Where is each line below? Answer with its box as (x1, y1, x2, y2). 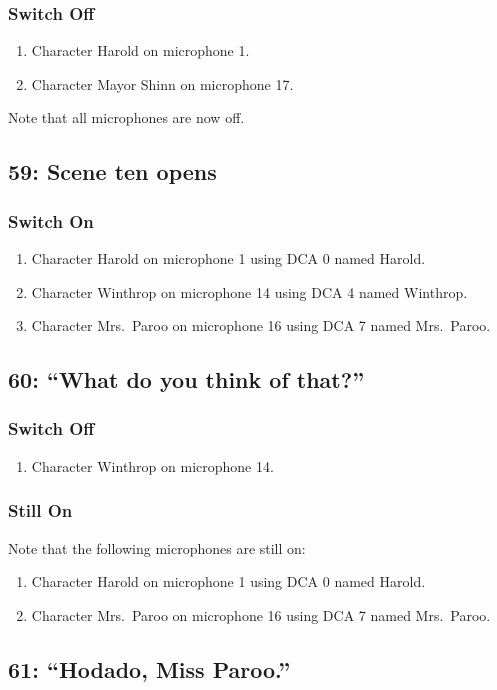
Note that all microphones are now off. (8, 107, 245, 128)
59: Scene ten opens (8, 156, 217, 187)
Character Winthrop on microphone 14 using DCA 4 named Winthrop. (31, 281, 468, 302)
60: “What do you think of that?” (8, 364, 365, 395)
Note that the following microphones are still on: (8, 537, 306, 558)
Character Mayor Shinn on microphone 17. (31, 73, 294, 94)
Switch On (8, 208, 94, 233)
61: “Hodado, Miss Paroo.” (8, 653, 291, 684)
